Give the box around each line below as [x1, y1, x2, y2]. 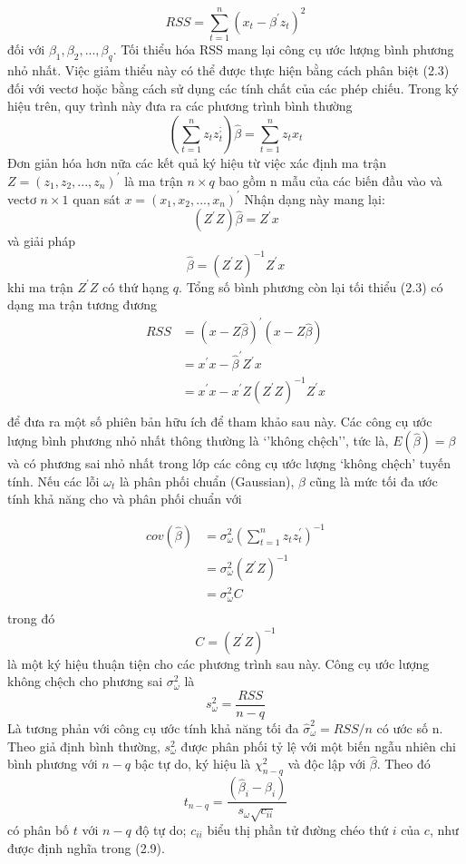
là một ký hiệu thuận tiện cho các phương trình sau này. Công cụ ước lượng [7, 653, 430, 673]
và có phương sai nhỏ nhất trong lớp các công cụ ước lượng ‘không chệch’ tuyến [7, 454, 451, 473]
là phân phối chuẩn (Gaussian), [119, 471, 295, 490]
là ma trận [124, 171, 183, 190]
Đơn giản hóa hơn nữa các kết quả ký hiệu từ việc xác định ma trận [7, 152, 386, 172]
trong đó [7, 608, 55, 627]
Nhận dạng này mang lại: [244, 189, 385, 208]
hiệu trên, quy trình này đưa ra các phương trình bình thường [7, 96, 353, 115]
